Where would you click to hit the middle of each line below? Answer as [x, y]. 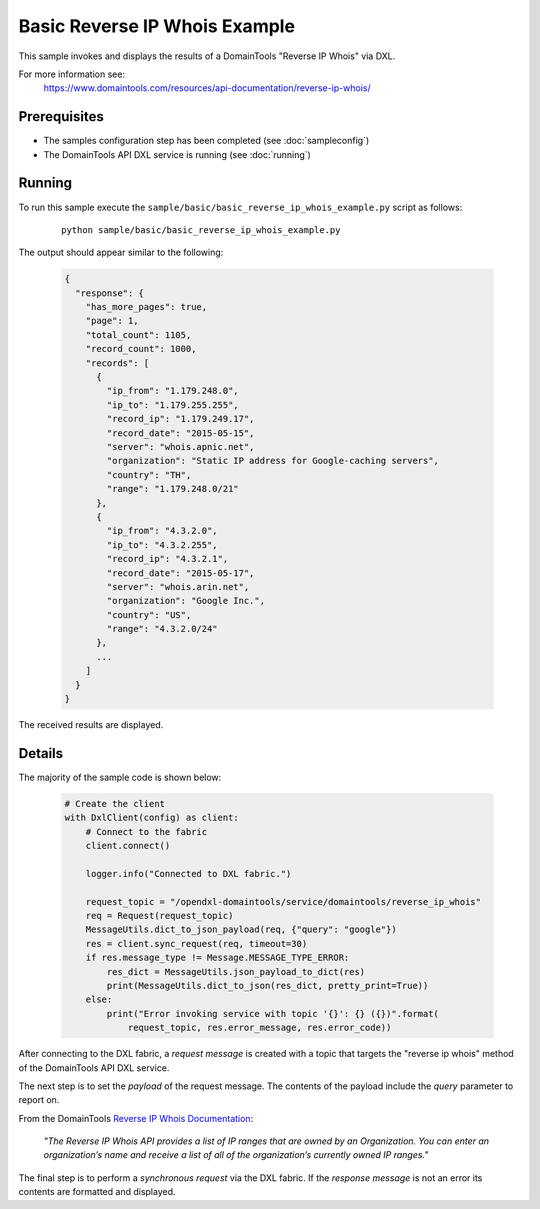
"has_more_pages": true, [146, 307]
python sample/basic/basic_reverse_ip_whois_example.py [201, 229]
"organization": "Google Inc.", [185, 601]
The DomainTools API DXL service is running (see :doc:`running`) [177, 154]
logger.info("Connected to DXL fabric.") [188, 873]
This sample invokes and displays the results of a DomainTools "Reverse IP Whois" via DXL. [207, 56]
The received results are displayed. [91, 724]
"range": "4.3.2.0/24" [162, 629]
